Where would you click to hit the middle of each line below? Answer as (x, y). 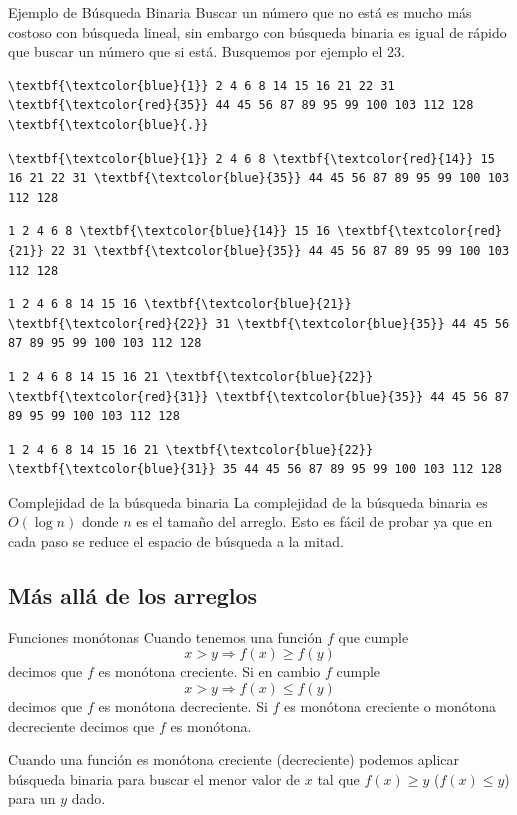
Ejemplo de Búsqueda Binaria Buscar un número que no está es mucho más (240, 12)
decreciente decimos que (81, 725)
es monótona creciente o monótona (390, 706)
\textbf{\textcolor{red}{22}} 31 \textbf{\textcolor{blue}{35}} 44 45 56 (259, 323)
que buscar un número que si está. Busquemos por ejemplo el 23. (206, 51)
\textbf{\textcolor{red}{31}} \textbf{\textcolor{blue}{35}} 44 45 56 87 (259, 396)
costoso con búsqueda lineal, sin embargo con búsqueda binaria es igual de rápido (257, 31)
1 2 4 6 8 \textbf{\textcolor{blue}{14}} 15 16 (169, 231)
